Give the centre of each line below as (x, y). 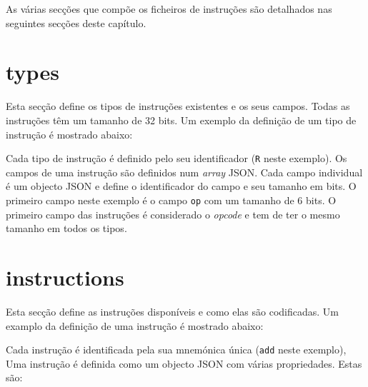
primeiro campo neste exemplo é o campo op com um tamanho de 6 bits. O (171, 200)
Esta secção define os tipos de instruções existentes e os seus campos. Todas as (178, 106)
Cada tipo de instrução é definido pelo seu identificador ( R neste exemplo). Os (176, 158)
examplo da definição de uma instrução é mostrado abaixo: (135, 325)
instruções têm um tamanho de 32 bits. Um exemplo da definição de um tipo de (181, 120)
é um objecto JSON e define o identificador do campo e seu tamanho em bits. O (181, 186)
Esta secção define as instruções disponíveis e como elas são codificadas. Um (173, 311)
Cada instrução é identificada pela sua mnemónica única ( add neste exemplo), (176, 350)
